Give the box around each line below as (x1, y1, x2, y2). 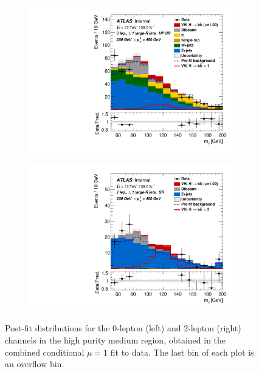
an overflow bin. (5, 357, 64, 370)
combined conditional (5, 345, 85, 358)
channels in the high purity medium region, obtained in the (5, 334, 226, 346)
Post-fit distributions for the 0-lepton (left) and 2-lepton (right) (5, 322, 241, 334)
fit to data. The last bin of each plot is (110, 345, 254, 358)
